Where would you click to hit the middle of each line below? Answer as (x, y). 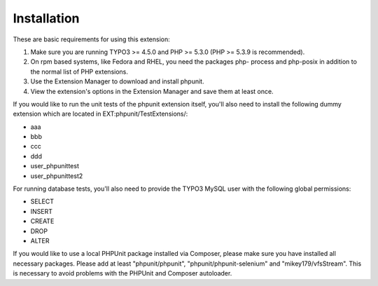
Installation (46, 18)
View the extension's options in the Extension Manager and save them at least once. (152, 91)
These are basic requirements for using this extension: (92, 39)
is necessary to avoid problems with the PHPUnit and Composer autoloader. (122, 273)
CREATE (42, 222)
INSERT (41, 211)
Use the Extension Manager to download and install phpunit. (117, 81)
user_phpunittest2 (57, 176)
